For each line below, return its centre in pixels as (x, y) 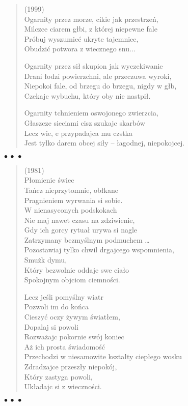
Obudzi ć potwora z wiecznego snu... (80, 49)
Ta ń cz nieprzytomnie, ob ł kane (71, 190)
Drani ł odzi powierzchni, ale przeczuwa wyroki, (98, 76)
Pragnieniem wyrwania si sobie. (73, 200)
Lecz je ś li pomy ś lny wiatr (64, 296)
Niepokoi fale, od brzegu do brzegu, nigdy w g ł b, (100, 86)
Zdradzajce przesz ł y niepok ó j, (71, 366)
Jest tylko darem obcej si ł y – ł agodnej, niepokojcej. (104, 143)
